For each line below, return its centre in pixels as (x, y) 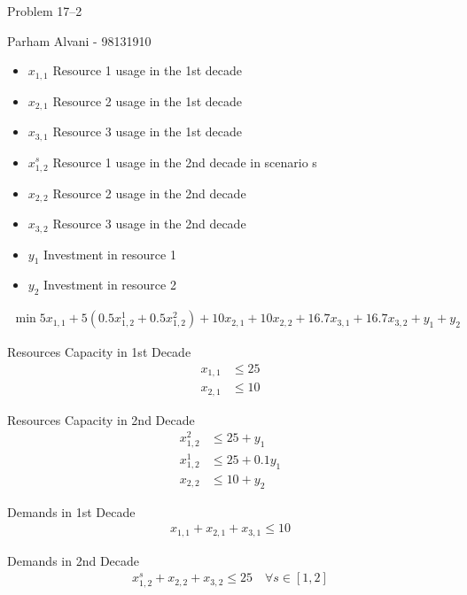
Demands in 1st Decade (71, 511)
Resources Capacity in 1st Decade (99, 352)
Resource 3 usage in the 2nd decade (149, 224)
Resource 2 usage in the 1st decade (147, 100)
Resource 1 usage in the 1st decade (147, 70)
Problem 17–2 (45, 11)
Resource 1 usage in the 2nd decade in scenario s (185, 162)
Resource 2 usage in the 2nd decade (149, 193)
